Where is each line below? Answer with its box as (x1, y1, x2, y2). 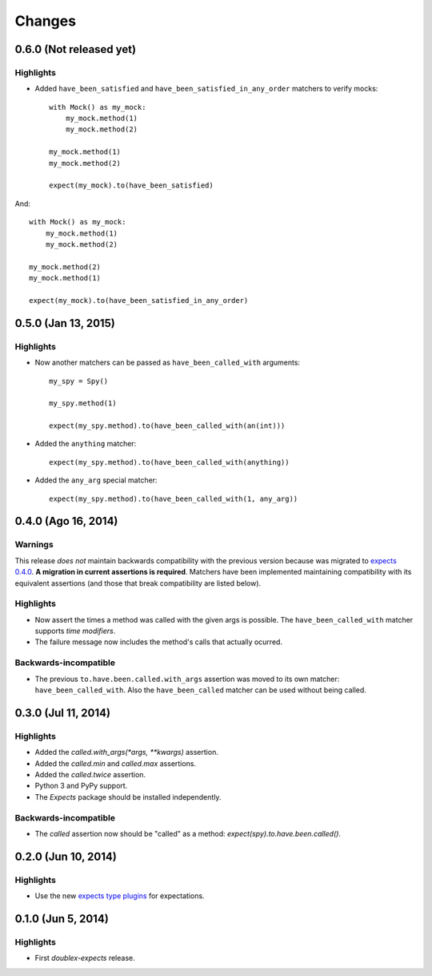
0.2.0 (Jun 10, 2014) (14, 849, 118, 863)
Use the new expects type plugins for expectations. (34, 891, 205, 901)
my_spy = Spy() (49, 377, 109, 385)
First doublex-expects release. (34, 954, 135, 963)
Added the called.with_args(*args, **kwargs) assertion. (34, 748, 219, 757)
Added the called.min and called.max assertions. (34, 758, 196, 768)
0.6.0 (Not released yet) (14, 42, 136, 56)
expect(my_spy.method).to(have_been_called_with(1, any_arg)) (49, 494, 298, 503)
